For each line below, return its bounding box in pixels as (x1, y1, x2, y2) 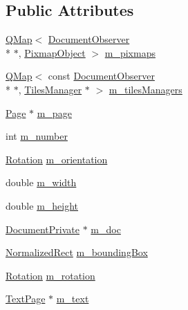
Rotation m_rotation (6, 268, 95, 282)
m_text (56, 291, 89, 306)
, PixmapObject (18, 45, 86, 60)
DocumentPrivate (6, 221, 79, 236)
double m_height (6, 198, 79, 212)
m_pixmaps (104, 45, 156, 60)
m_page (37, 105, 72, 120)
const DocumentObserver (48, 69, 155, 83)
